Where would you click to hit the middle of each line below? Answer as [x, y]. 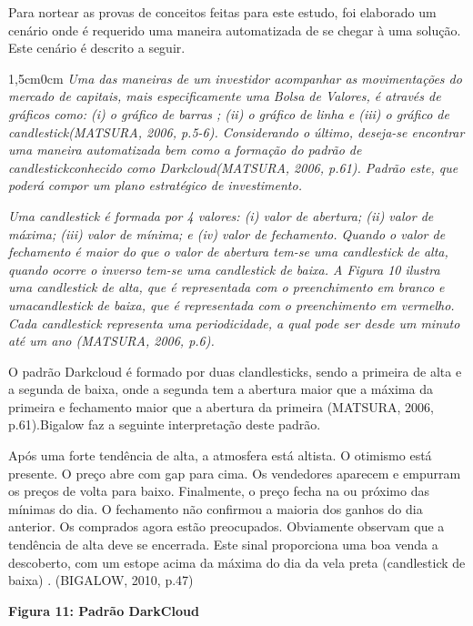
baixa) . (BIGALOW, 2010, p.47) [101, 580]
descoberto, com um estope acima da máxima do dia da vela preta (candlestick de [237, 562]
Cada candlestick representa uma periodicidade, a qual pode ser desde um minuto [234, 323]
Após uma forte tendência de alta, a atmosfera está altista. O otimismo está [220, 455]
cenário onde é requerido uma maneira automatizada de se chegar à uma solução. [235, 30]
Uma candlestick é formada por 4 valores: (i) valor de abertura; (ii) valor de [221, 215]
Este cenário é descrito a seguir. [97, 48]
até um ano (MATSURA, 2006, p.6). [111, 341]
